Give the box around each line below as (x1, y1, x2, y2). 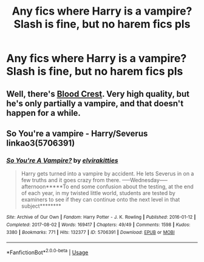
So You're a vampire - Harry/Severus (6, 128, 148, 138)
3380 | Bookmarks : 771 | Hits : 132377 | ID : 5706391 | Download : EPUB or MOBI (6, 229, 175, 235)
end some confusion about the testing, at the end (70, 183, 194, 190)
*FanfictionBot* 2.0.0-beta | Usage (6, 248, 89, 256)
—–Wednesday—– (121, 177, 168, 184)
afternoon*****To (21, 183, 69, 190)
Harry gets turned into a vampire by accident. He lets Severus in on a (21, 170, 194, 177)
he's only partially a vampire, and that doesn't (6, 98, 184, 108)
